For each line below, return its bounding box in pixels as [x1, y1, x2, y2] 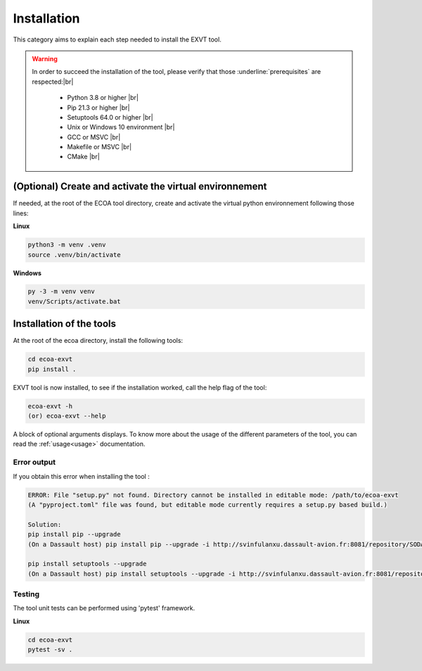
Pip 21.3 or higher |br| [67, 103, 130, 112]
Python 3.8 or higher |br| [67, 94, 139, 102]
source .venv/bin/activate [27, 251, 121, 258]
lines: [13, 208, 29, 218]
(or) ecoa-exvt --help [27, 412, 106, 420]
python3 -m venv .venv [27, 241, 106, 249]
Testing [13, 589, 40, 599]
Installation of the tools [13, 318, 116, 330]
